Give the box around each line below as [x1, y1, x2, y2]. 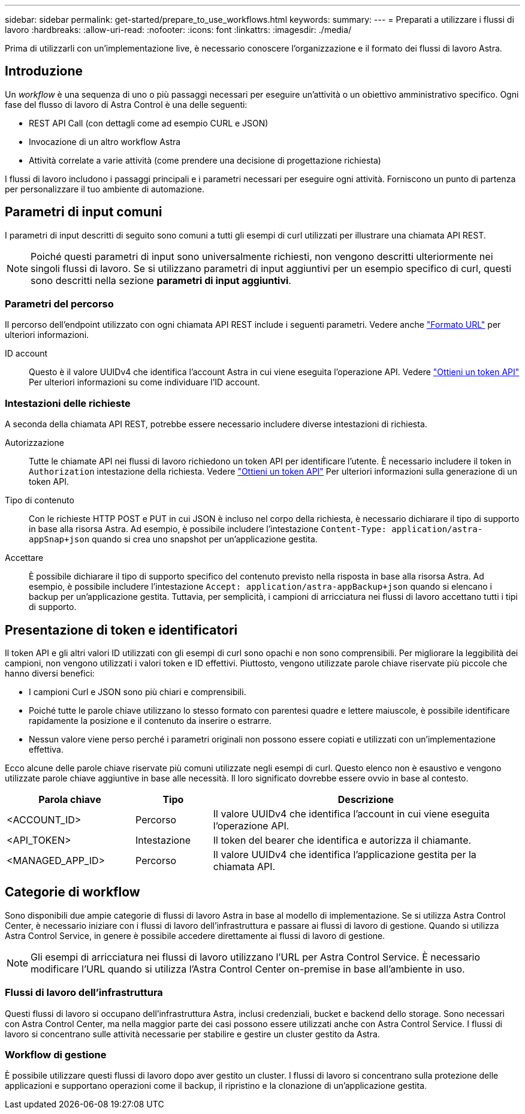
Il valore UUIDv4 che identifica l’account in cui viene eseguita [213, 808, 490, 820]
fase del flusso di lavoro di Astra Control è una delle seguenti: [5, 99, 248, 110]
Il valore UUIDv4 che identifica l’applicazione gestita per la [213, 849, 476, 861]
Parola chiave [38, 793, 101, 806]
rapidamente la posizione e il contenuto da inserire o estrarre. [29, 716, 271, 726]
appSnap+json [29, 535, 90, 545]
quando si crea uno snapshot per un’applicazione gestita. [92, 534, 318, 545]
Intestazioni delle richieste [5, 397, 131, 409]
